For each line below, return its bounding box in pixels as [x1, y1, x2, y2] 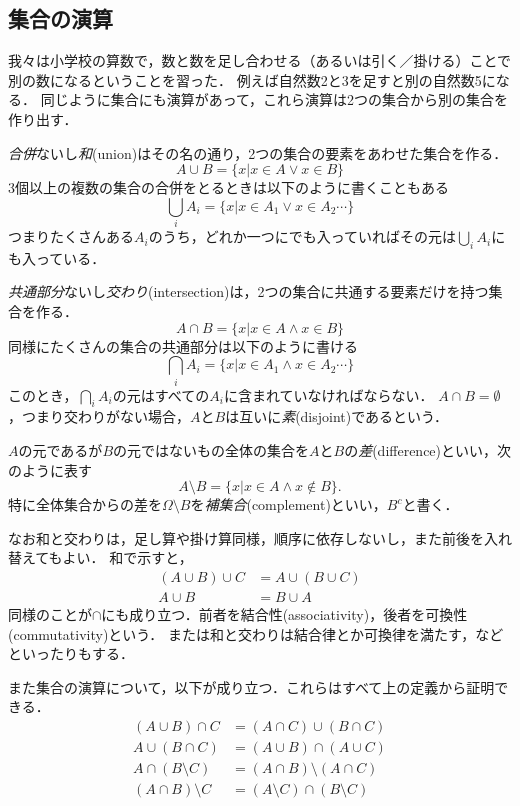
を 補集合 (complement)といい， [190, 494, 387, 515]
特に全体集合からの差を [8, 494, 162, 515]
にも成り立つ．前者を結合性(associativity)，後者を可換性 [101, 604, 468, 625]
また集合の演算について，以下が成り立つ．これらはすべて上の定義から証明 [8, 676, 495, 697]
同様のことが [8, 604, 92, 625]
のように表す [8, 459, 92, 480]
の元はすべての [112, 384, 210, 405]
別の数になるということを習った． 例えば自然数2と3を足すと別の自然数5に [8, 69, 496, 90]
